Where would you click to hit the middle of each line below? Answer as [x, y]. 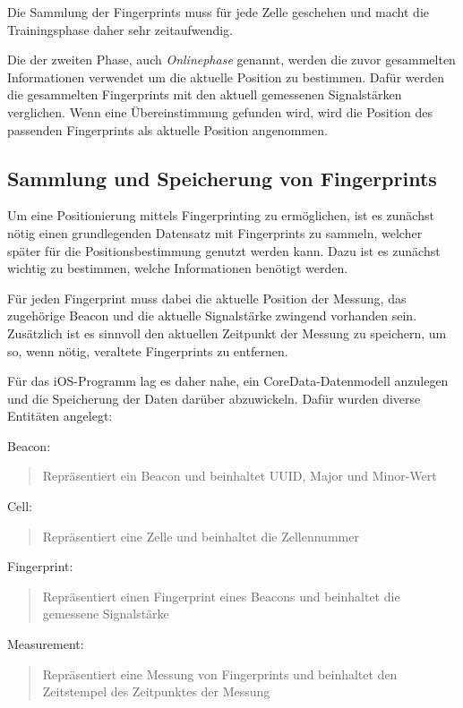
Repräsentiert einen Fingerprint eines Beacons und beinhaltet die [221, 596]
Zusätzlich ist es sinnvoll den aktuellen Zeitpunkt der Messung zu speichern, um [227, 333]
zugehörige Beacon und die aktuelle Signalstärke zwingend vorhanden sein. [212, 316]
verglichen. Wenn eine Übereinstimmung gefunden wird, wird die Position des [220, 111]
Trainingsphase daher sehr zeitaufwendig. [120, 29]
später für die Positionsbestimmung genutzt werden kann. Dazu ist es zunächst [224, 250]
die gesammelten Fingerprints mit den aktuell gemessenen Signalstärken [205, 94]
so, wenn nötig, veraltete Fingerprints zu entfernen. [148, 350]
